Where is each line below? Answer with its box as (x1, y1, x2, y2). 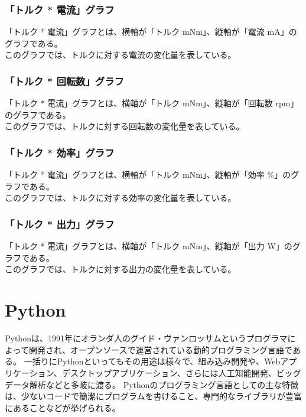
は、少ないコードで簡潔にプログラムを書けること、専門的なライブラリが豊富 (5, 390, 302, 402)
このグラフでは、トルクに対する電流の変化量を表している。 (5, 48, 236, 61)
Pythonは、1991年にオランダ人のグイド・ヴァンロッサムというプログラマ (5, 332, 288, 344)
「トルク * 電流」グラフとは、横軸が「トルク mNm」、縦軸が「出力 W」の (5, 240, 292, 252)
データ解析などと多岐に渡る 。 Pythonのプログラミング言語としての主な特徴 (5, 378, 299, 390)
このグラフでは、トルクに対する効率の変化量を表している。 (5, 191, 236, 204)
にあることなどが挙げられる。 (5, 401, 121, 413)
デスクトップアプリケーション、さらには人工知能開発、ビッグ (61, 366, 301, 379)
